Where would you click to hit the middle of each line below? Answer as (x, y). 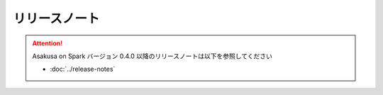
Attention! (48, 43)
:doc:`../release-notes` (83, 69)
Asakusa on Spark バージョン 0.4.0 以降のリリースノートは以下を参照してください (152, 56)
